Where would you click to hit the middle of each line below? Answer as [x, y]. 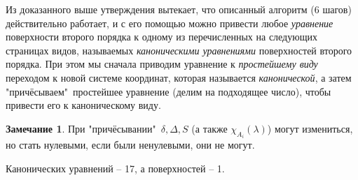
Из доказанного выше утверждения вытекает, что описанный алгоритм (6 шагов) [179, 9]
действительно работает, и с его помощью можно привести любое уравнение [170, 23]
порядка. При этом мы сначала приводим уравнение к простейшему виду [162, 64]
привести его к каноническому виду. [83, 105]
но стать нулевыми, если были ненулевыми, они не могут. [130, 145]
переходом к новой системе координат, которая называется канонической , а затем [179, 77]
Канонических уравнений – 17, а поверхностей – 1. [115, 168]
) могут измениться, [310, 128]
